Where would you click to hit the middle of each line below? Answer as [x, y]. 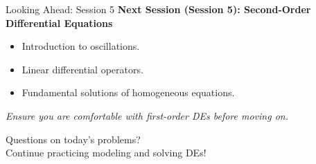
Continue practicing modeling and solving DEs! [106, 153]
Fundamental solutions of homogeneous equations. [128, 92]
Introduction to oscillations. [81, 46]
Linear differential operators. [82, 69]
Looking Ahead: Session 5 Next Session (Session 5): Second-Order [158, 9]
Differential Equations [59, 22]
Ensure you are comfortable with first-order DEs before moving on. [147, 115]
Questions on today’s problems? [73, 139]
